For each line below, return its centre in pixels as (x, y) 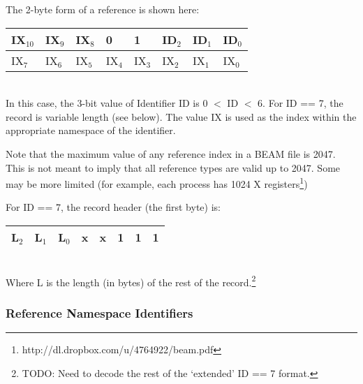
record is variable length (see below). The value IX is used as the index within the (181, 116)
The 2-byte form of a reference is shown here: (103, 9)
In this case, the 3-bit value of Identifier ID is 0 (107, 103)
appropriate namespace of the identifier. (91, 130)
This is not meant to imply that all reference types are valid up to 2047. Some (173, 167)
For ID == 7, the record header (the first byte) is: (113, 207)
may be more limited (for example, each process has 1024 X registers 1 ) (157, 183)
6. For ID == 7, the (301, 103)
